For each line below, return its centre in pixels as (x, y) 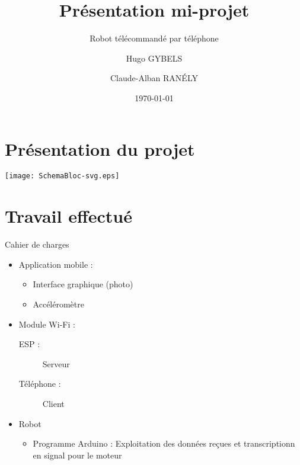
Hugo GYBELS (154, 58)
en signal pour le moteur (77, 455)
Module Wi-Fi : (47, 324)
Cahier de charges (37, 244)
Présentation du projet (100, 148)
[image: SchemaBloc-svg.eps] (62, 176)
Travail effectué (68, 216)
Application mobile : (56, 264)
